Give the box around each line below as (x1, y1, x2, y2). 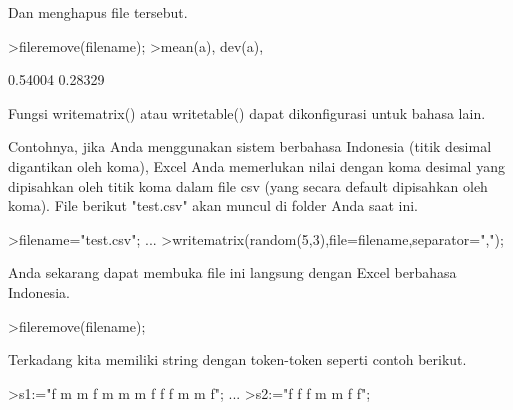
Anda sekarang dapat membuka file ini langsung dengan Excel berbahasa (8, 262, 457, 283)
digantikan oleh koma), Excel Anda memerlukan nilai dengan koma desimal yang (8, 155, 505, 176)
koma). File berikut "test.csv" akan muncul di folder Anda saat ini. (8, 195, 419, 216)
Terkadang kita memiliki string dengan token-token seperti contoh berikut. (8, 349, 467, 370)
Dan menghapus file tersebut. (8, 2, 188, 22)
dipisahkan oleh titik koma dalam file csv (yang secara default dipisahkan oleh (8, 175, 488, 196)
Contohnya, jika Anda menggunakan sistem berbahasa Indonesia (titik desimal (8, 136, 492, 157)
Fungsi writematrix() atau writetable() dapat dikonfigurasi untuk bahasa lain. (8, 102, 486, 123)
